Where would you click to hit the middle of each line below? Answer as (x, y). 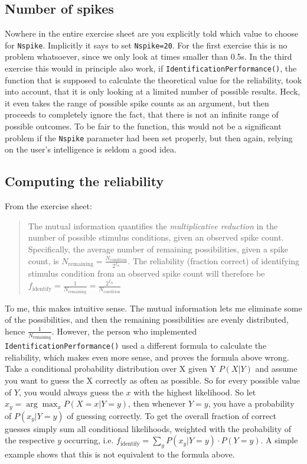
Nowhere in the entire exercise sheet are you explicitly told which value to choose (152, 33)
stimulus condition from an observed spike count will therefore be (146, 273)
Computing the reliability (84, 181)
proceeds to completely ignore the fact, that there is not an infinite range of (142, 114)
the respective (30, 440)
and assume (276, 369)
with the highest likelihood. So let (195, 392)
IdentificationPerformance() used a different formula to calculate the (136, 345)
